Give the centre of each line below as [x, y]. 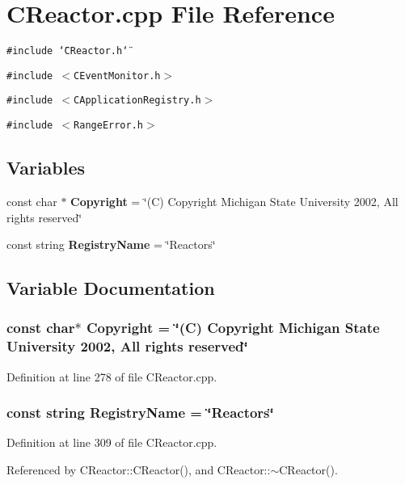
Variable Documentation [111, 288]
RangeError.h [108, 126]
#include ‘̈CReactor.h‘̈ [67, 51]
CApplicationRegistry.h [137, 101]
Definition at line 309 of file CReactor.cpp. [112, 442]
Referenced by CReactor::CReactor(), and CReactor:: [139, 470]
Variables [46, 168]
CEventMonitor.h [117, 76]
